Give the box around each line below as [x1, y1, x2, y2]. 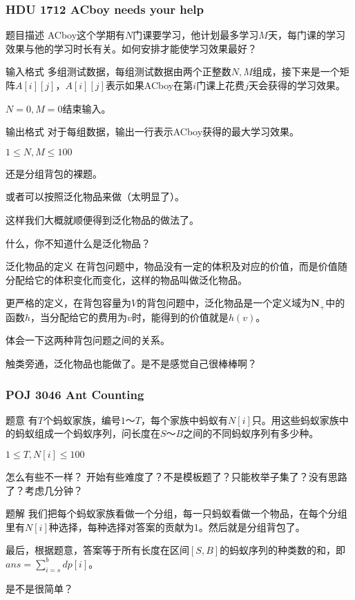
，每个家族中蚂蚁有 [141, 412, 229, 427]
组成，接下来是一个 [252, 64, 340, 79]
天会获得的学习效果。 [248, 78, 345, 92]
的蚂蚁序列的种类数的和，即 [220, 543, 346, 557]
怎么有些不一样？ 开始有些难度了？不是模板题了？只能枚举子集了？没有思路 [6, 469, 347, 483]
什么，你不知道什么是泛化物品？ [6, 235, 151, 250]
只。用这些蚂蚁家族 [251, 412, 339, 427]
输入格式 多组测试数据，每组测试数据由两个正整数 [6, 64, 231, 79]
